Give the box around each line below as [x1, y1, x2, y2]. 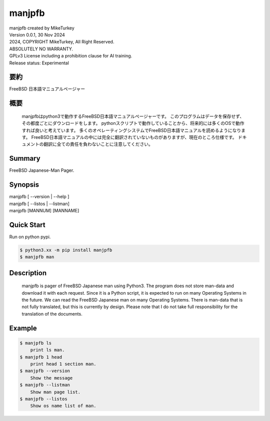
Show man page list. [30, 389, 81, 395]
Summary [9, 154, 40, 163]
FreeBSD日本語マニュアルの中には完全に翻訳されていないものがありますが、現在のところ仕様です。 [31, 134, 237, 140]
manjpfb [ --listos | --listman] [9, 200, 70, 207]
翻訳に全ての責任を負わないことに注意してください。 [43, 141, 153, 147]
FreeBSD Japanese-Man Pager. [9, 167, 74, 173]
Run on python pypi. [9, 234, 51, 240]
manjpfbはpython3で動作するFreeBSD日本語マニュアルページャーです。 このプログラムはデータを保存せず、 [21, 113, 244, 119]
